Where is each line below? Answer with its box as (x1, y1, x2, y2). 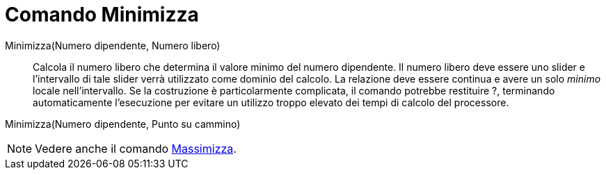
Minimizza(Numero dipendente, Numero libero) (5, 39, 221, 51)
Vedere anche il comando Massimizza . (35, 141, 237, 156)
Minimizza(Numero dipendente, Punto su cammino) (5, 117, 241, 130)
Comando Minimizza (5, 3, 199, 26)
